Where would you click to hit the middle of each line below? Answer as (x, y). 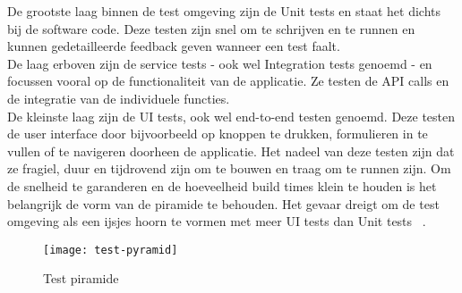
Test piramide (81, 278)
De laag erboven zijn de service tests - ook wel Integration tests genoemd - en (220, 63)
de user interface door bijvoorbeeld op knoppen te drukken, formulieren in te (218, 134)
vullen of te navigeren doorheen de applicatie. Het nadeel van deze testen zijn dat (231, 151)
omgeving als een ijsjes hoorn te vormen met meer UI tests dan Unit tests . (217, 221)
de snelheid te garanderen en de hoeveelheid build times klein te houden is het (222, 185)
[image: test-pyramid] (111, 250)
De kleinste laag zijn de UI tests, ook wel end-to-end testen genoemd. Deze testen (231, 116)
